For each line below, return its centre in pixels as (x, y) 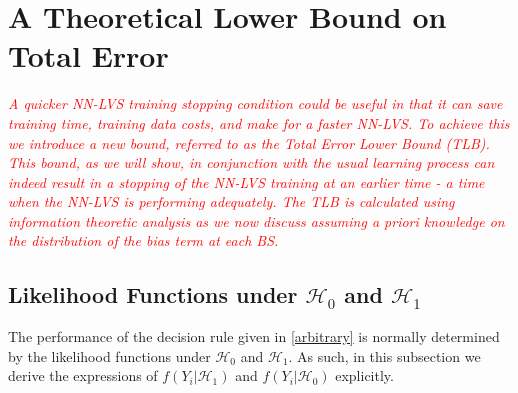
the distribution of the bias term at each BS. (143, 240)
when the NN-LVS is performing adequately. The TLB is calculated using (231, 201)
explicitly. (364, 375)
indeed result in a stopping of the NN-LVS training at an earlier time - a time (246, 181)
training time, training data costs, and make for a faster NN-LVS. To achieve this (259, 122)
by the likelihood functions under (109, 355)
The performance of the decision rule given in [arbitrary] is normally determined (254, 336)
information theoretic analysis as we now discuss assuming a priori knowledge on (256, 220)
